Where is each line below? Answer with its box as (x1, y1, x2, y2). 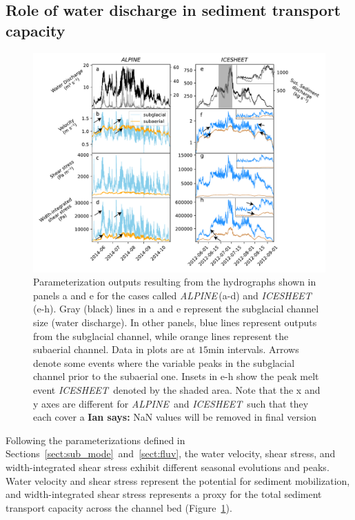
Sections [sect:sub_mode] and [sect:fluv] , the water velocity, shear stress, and (6, 446, 336, 461)
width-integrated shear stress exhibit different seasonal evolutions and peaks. (6, 459, 329, 474)
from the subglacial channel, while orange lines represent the (33, 328, 289, 343)
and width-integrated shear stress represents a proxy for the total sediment (6, 487, 322, 501)
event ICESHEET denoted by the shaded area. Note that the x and (33, 382, 321, 397)
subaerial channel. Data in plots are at (33, 342, 196, 357)
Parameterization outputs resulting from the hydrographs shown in (33, 274, 316, 289)
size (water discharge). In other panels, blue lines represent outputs (33, 314, 317, 329)
